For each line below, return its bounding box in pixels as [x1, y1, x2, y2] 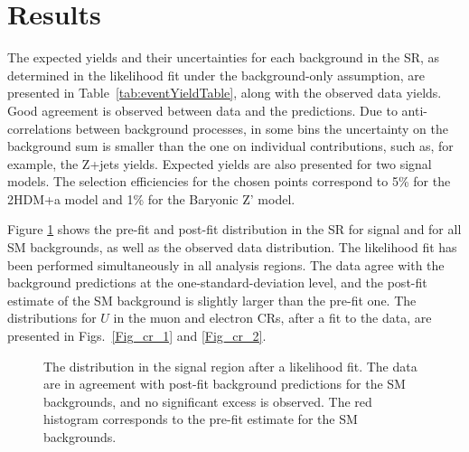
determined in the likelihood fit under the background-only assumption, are [7, 65, 425, 84]
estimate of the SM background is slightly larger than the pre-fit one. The [7, 290, 417, 309]
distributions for [7, 308, 97, 327]
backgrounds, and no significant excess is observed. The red [43, 391, 372, 410]
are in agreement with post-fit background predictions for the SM [43, 374, 406, 393]
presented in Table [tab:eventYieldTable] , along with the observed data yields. [7, 83, 442, 102]
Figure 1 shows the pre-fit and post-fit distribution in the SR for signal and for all [7, 220, 462, 239]
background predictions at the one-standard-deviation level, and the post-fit [7, 273, 427, 292]
